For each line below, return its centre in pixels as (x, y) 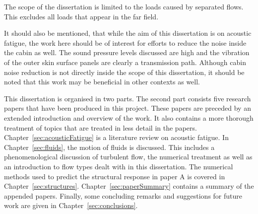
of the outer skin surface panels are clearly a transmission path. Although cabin (125, 62)
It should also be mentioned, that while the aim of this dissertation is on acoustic (128, 33)
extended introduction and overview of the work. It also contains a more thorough (129, 117)
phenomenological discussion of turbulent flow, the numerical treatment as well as (128, 157)
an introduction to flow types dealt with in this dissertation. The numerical (119, 166)
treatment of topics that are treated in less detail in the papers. (100, 127)
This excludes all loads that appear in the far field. (81, 16)
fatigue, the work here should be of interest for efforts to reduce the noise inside (125, 42)
